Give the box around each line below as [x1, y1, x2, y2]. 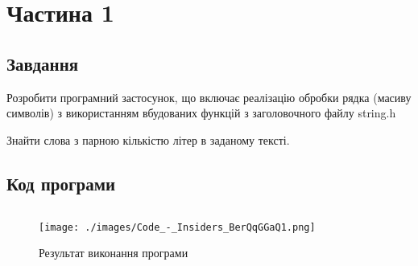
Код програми [6, 170, 116, 195]
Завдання [6, 51, 79, 76]
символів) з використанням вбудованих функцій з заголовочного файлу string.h [6, 104, 396, 121]
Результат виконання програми [39, 244, 188, 261]
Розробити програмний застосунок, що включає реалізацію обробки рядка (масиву [6, 88, 412, 105]
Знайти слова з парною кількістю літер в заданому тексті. [6, 131, 290, 148]
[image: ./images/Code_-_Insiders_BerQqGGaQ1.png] [39, 221, 316, 233]
